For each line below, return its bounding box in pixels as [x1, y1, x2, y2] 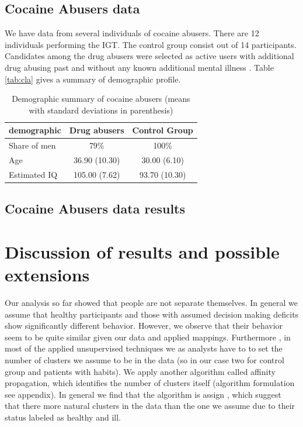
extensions [5, 263, 90, 287]
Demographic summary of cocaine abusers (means [12, 92, 190, 105]
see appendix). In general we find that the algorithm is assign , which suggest [5, 388, 281, 400]
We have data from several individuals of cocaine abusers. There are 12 [5, 27, 259, 39]
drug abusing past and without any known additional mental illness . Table [5, 61, 274, 73]
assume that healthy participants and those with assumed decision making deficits [5, 308, 299, 320]
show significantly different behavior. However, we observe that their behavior [5, 319, 283, 332]
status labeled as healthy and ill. [5, 411, 121, 423]
